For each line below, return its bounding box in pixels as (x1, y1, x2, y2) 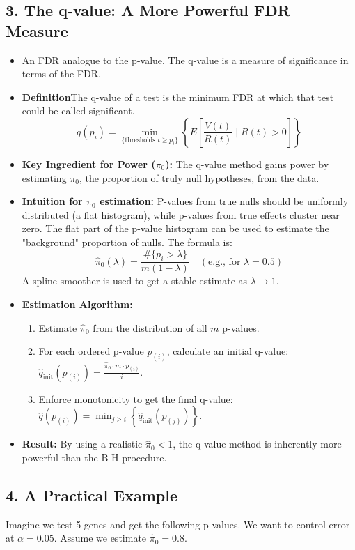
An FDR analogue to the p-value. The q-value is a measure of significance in (22, 52, 349, 67)
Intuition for (22, 194, 83, 208)
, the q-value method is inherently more (173, 436, 342, 451)
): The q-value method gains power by (165, 156, 329, 171)
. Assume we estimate (54, 530, 147, 545)
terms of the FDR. (22, 66, 101, 81)
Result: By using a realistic (22, 436, 143, 451)
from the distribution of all (93, 320, 207, 335)
